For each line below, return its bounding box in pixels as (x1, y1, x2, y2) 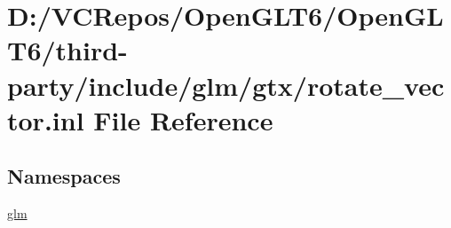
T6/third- (7, 32, 128, 68)
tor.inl (7, 101, 84, 138)
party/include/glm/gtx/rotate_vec (7, 67, 445, 103)
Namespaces (7, 162, 121, 190)
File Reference (93, 101, 273, 138)
